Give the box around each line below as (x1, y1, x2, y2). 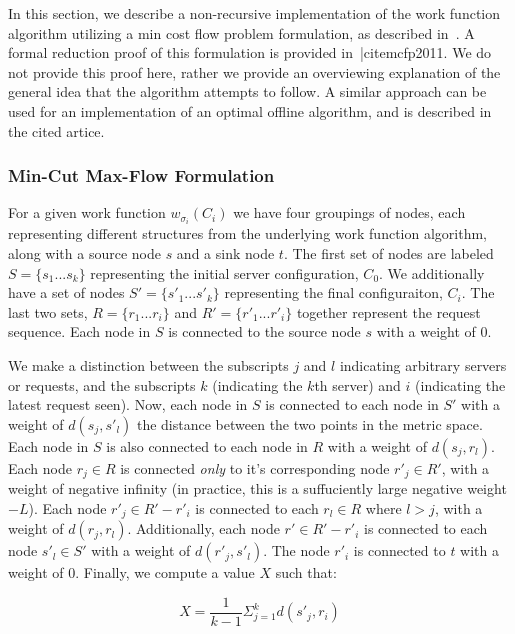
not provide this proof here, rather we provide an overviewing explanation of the (8, 61, 501, 82)
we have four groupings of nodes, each (233, 202, 466, 223)
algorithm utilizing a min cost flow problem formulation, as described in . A (8, 22, 475, 43)
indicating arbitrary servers (339, 355, 507, 376)
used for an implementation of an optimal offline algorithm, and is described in (8, 100, 492, 121)
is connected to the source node (168, 321, 361, 342)
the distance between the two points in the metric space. (136, 413, 483, 434)
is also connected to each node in (106, 435, 308, 456)
